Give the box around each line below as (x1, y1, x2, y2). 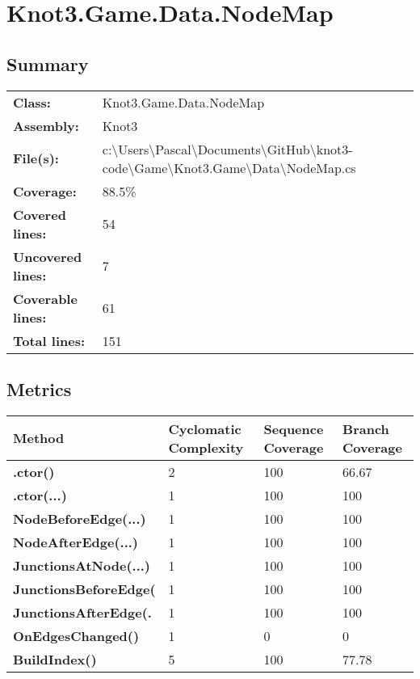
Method (13, 428, 65, 448)
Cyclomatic (168, 419, 241, 438)
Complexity (168, 437, 244, 457)
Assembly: (13, 116, 79, 135)
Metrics (6, 376, 72, 401)
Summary (6, 51, 89, 76)
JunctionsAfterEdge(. (13, 602, 152, 622)
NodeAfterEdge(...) (13, 532, 139, 551)
